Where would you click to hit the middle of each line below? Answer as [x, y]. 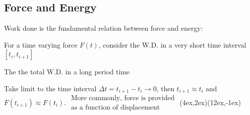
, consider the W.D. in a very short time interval [172, 44]
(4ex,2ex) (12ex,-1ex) [210, 102]
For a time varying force [41, 44]
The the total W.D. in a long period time [67, 72]
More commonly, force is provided [123, 98]
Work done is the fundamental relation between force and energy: [103, 28]
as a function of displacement [116, 108]
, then [165, 88]
